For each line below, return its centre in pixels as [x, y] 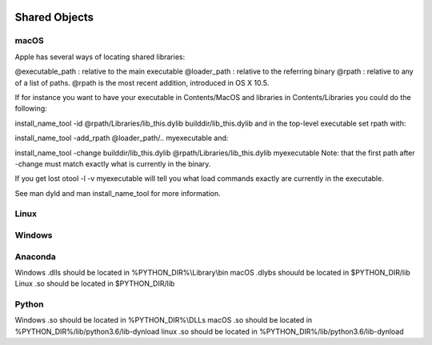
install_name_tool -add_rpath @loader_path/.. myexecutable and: [122, 138]
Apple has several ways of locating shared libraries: [100, 57]
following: [31, 109]
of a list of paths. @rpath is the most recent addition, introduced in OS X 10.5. [142, 82]
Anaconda [35, 256]
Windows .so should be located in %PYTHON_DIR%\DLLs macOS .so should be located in [164, 320]
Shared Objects [54, 17]
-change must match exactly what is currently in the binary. [113, 163]
